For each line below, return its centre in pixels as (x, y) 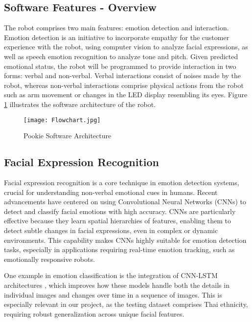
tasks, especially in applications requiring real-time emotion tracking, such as (119, 249)
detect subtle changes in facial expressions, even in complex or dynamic (111, 230)
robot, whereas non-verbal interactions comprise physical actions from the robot (124, 85)
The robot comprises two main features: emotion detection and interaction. (116, 28)
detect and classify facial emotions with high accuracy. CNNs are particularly (120, 211)
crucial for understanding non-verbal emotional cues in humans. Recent (111, 192)
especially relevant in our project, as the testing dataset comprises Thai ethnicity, (126, 304)
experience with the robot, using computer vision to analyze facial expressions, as (126, 47)
